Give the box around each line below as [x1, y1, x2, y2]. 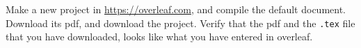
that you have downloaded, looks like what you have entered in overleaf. [6, 29, 313, 44]
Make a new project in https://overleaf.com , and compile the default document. [6, 2, 346, 16]
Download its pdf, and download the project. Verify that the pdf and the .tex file [6, 15, 355, 30]
